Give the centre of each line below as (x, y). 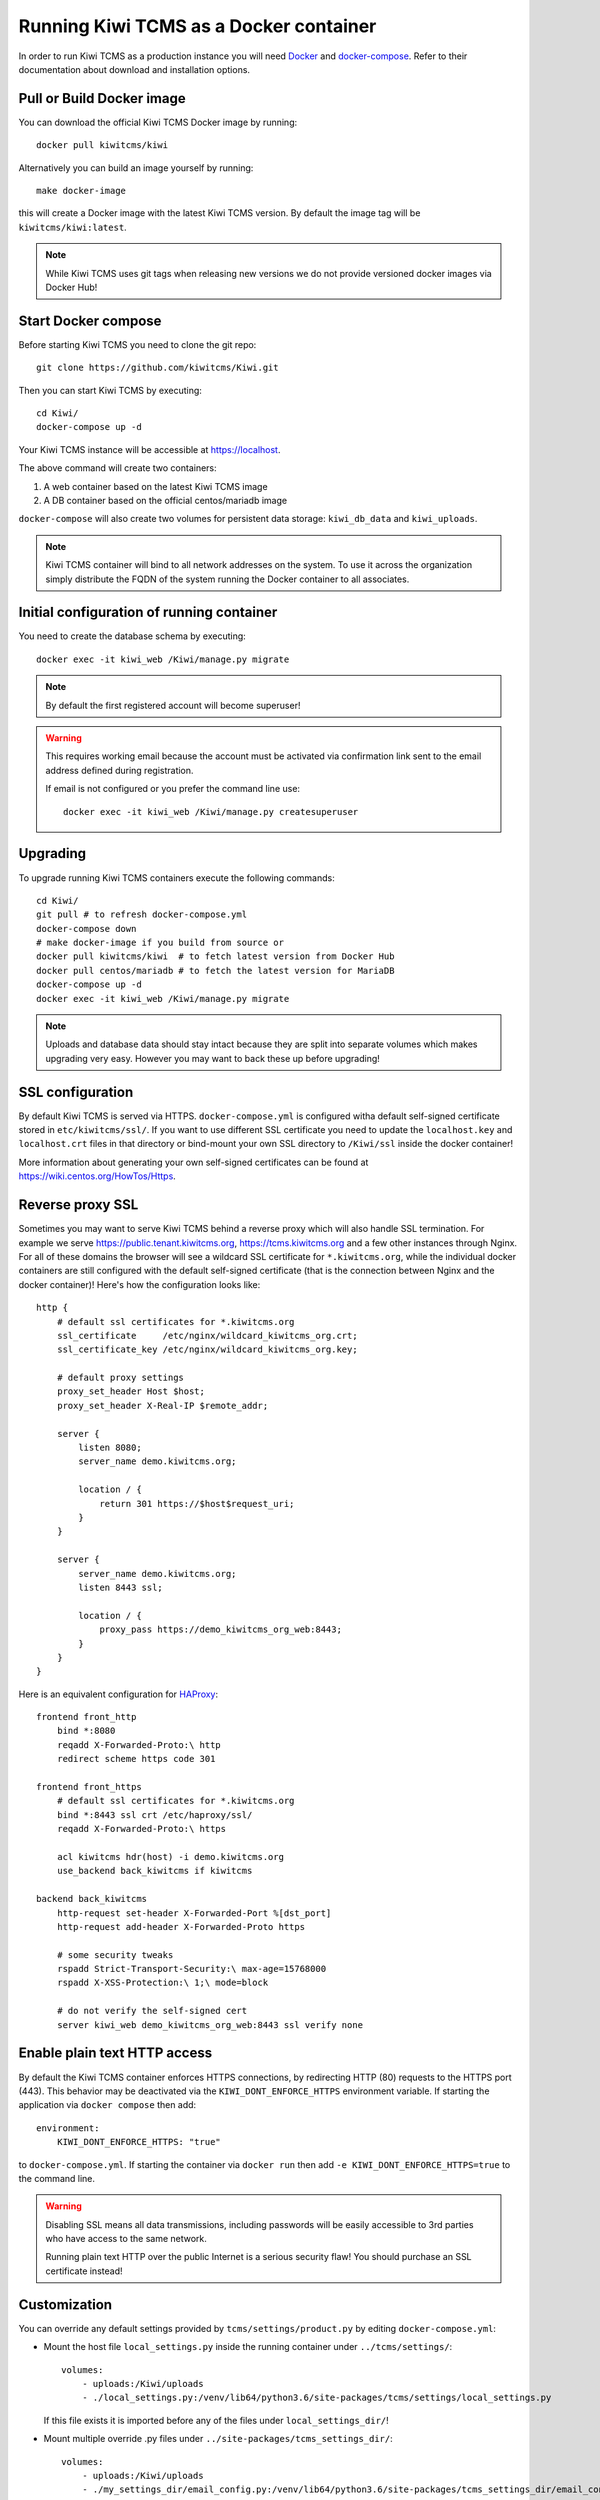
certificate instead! (84, 2271)
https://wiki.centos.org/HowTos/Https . (97, 1176)
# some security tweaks (115, 1954)
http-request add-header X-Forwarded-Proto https (180, 1926)
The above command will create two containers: (117, 468)
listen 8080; (110, 1448)
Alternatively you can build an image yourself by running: (136, 167)
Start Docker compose (90, 320)
